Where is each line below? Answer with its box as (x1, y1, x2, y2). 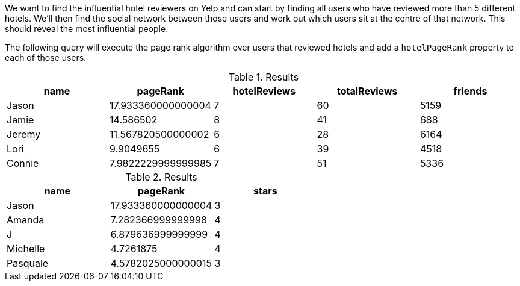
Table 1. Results (228, 71, 299, 83)
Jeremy (7, 128, 41, 140)
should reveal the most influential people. (5, 23, 169, 34)
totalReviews (337, 85, 398, 97)
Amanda (7, 214, 45, 226)
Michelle (7, 243, 45, 255)
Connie (7, 157, 39, 169)
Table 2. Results (125, 171, 197, 183)
